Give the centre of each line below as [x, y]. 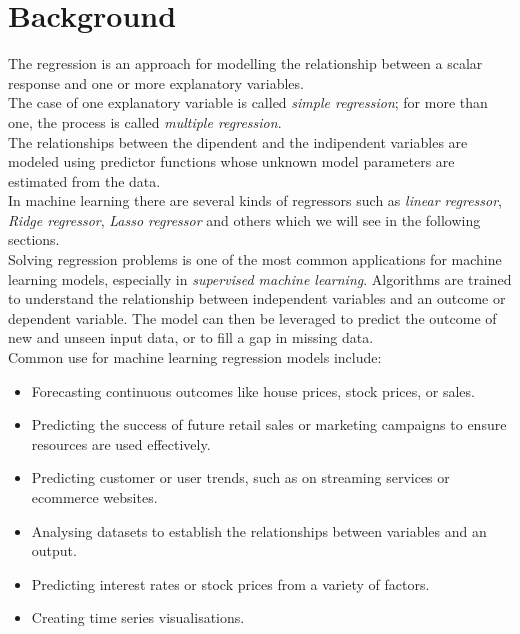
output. [54, 550]
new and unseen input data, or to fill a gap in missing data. [191, 337]
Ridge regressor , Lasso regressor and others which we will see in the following [244, 219]
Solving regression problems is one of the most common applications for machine [255, 259]
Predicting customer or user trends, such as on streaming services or [240, 477]
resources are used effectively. [121, 443]
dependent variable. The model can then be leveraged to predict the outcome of [252, 317]
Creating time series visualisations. [138, 617]
